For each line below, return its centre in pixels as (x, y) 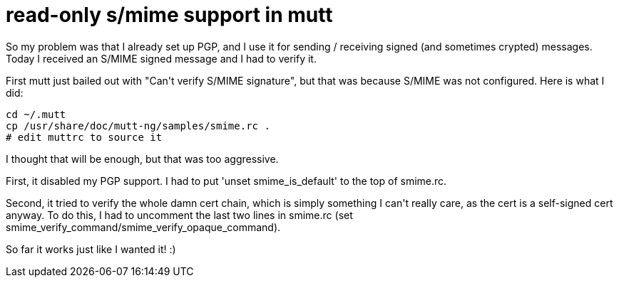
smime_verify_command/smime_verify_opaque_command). (143, 227)
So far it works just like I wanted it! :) (91, 249)
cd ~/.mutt (36, 114)
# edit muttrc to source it (84, 137)
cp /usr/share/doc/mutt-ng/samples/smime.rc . (138, 126)
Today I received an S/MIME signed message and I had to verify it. (161, 58)
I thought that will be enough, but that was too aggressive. (142, 159)
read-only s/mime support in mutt (169, 15)
